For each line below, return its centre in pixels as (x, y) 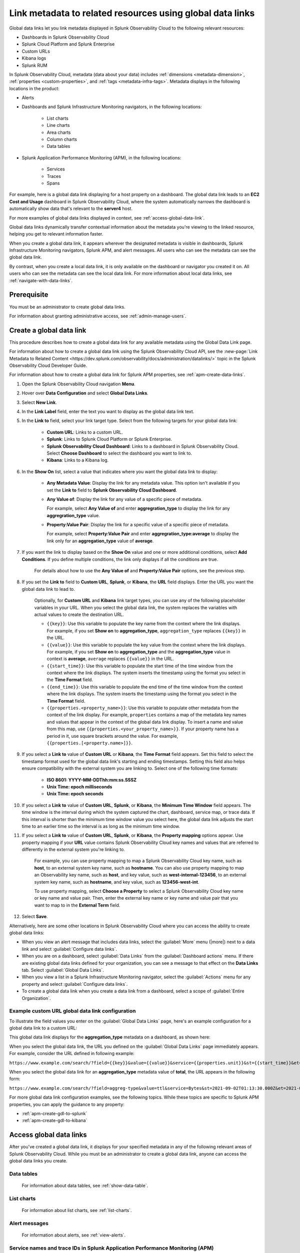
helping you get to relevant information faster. (56, 234)
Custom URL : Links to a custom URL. (85, 432)
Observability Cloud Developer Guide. (48, 365)
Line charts (58, 125)
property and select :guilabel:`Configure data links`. (75, 984)
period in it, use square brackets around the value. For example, (112, 736)
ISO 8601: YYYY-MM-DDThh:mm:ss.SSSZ (92, 780)
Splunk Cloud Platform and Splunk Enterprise (68, 44)
